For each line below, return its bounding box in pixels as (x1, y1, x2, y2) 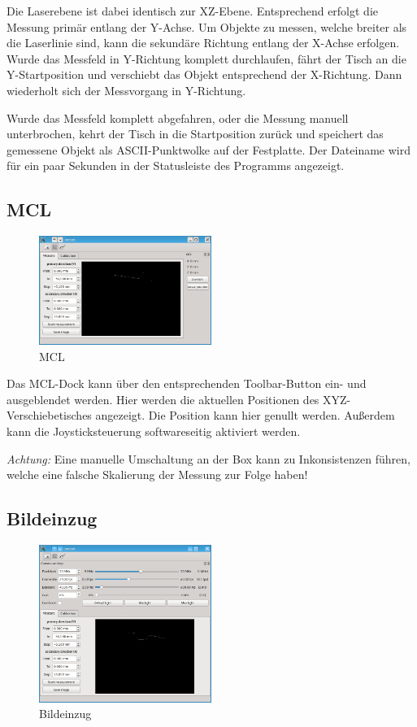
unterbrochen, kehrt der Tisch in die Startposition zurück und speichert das (7, 125, 384, 142)
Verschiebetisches (7, 407, 92, 424)
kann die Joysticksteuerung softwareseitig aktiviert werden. (7, 423, 301, 440)
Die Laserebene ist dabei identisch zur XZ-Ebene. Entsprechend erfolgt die (7, 2, 379, 19)
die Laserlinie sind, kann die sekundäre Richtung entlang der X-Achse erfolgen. (7, 34, 400, 51)
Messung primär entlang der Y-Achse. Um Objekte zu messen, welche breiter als (7, 18, 407, 35)
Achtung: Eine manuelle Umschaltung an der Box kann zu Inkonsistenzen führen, (7, 450, 410, 467)
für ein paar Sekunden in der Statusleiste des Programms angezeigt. (7, 157, 345, 174)
